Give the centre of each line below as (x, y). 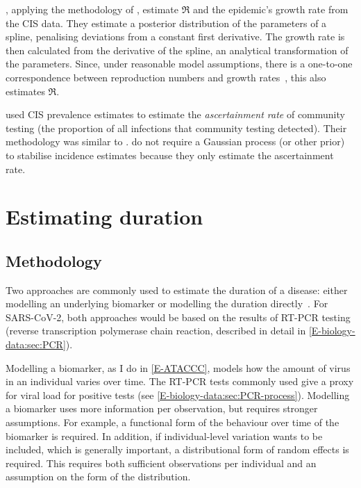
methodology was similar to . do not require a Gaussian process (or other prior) (175, 141)
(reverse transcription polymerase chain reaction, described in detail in (156, 331)
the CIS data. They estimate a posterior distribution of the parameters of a (166, 23)
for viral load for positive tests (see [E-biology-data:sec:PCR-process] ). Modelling (178, 395)
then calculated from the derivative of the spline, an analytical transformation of (177, 50)
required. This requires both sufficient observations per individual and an (161, 463)
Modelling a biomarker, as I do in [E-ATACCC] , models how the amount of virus (178, 367)
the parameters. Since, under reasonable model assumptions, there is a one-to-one (179, 64)
